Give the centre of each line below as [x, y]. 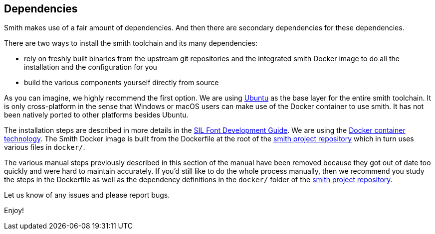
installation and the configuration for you [91, 67]
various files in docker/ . [45, 147]
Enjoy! [14, 211]
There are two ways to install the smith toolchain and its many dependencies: [131, 43]
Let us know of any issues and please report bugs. [87, 195]
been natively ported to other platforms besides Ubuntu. [96, 115]
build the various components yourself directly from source [121, 83]
